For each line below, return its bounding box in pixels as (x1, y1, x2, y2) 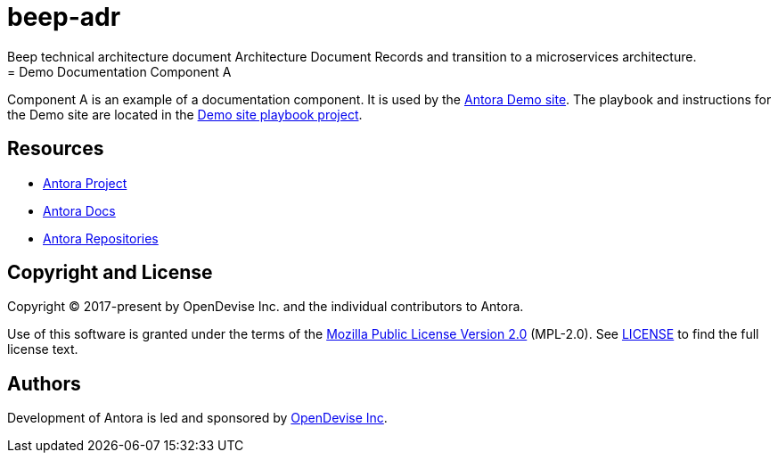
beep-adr (7, 2, 121, 32)
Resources (7, 137, 104, 160)
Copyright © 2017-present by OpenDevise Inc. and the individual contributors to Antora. (7, 299, 524, 315)
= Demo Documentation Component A (7, 63, 232, 79)
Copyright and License (7, 261, 213, 284)
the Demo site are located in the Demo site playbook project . (7, 106, 363, 122)
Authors (7, 372, 81, 395)
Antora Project (43, 175, 127, 191)
